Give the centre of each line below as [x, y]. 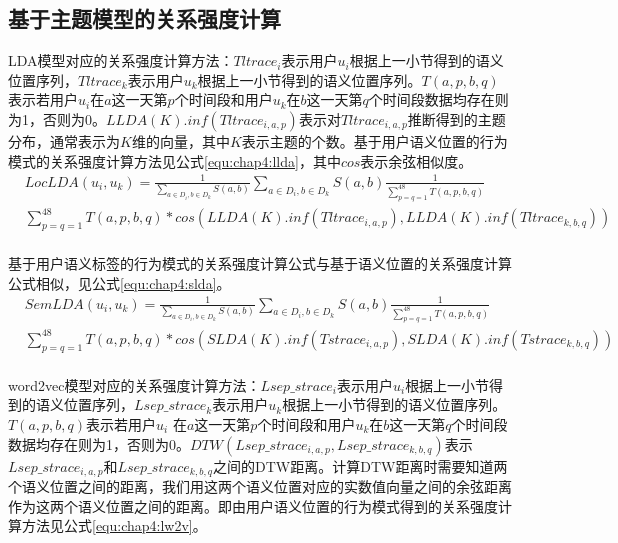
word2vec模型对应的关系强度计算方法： [134, 384]
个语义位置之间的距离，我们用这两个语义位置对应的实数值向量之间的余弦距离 [260, 486]
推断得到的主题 [456, 118]
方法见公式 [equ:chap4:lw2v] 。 [114, 525]
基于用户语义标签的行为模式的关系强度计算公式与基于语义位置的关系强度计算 [260, 262]
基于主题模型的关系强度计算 [144, 18]
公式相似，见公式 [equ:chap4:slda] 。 [119, 282]
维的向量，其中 [180, 140]
